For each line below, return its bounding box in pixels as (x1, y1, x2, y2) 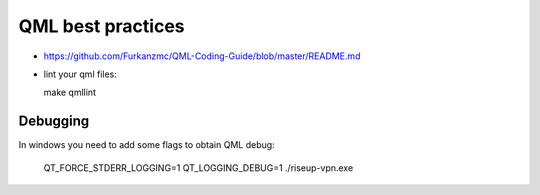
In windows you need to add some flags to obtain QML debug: (18, 139, 275, 151)
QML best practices (18, 15, 185, 37)
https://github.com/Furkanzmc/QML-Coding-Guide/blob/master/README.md (43, 50, 361, 62)
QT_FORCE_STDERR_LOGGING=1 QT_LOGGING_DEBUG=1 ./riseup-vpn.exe (43, 161, 354, 174)
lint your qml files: (43, 68, 117, 80)
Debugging (18, 113, 90, 130)
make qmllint (43, 86, 97, 99)
